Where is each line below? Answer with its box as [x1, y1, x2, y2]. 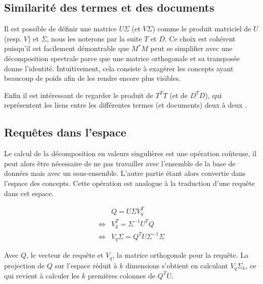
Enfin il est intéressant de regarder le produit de [4, 89, 154, 100]
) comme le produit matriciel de [152, 23, 251, 34]
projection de [4, 260, 45, 270]
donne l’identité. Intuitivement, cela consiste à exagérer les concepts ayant [4, 63, 234, 73]
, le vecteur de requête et [26, 250, 104, 260]
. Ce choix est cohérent [164, 33, 236, 43]
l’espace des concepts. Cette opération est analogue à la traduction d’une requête [4, 177, 255, 188]
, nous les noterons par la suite [47, 33, 142, 43]
